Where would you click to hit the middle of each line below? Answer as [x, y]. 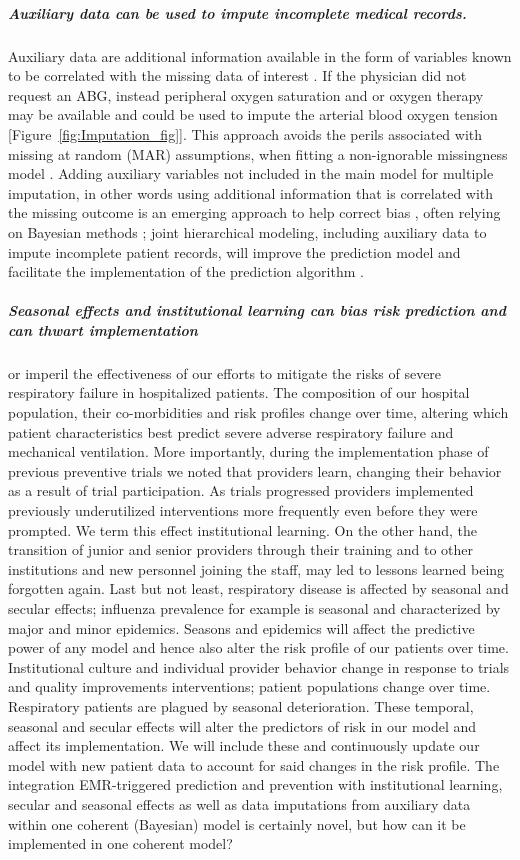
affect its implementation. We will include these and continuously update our [244, 745]
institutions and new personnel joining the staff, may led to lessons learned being [256, 568]
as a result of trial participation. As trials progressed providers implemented [241, 490]
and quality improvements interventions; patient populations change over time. [249, 686]
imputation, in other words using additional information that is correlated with [251, 192]
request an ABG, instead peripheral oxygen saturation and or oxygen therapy [246, 94]
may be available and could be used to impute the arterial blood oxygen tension [253, 114]
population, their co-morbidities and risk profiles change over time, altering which [258, 412]
